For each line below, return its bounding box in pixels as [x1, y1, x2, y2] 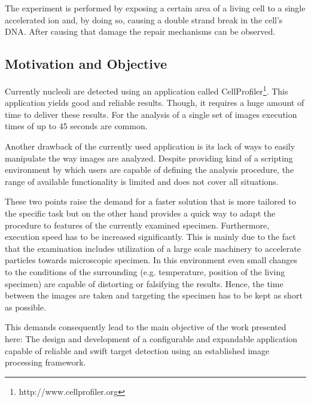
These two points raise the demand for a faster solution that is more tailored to [5, 195, 296, 208]
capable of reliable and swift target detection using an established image [5, 344, 270, 357]
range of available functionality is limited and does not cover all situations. [5, 175, 279, 187]
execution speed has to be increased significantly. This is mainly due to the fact [5, 230, 296, 243]
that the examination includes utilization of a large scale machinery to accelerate [5, 242, 301, 254]
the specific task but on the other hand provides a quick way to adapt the [5, 206, 276, 219]
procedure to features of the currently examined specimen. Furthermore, [5, 218, 270, 231]
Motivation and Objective [5, 54, 167, 73]
